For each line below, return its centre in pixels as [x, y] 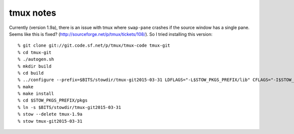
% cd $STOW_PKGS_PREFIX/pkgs [53, 100]
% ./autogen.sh [36, 59]
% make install [36, 94]
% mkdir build [35, 66]
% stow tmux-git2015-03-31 [50, 121]
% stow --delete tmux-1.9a [50, 114]
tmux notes [33, 13]
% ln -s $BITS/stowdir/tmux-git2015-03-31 [70, 107]
